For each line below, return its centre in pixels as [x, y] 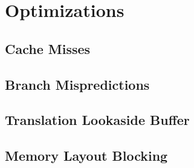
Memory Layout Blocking [86, 156]
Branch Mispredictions [77, 84]
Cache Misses [48, 48]
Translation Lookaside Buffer [97, 120]
